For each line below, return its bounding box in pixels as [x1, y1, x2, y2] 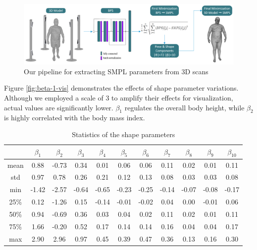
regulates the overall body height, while [124, 102, 245, 112]
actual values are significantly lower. [4, 102, 113, 112]
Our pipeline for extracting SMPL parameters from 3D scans [24, 66, 208, 76]
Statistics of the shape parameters [72, 129, 175, 139]
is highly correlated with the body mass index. [4, 112, 145, 123]
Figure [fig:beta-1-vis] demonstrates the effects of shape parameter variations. [4, 83, 239, 93]
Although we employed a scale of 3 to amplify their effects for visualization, [4, 92, 233, 102]
